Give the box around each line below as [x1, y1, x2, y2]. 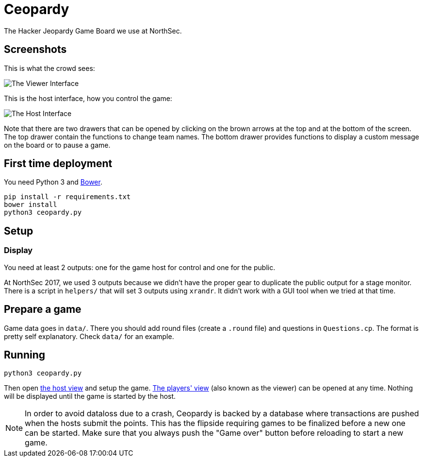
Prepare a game [4, 303, 81, 316]
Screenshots [4, 43, 67, 56]
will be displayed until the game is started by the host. [4, 392, 176, 401]
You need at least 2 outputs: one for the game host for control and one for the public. [4, 263, 276, 272]
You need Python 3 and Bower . [4, 178, 102, 187]
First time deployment [4, 157, 113, 170]
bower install [4, 201, 57, 209]
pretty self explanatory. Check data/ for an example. [4, 332, 174, 341]
